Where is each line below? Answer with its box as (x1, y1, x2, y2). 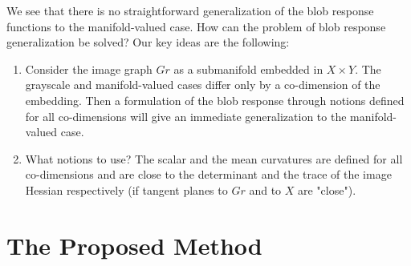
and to (249, 181, 282, 198)
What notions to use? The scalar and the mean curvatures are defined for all (25, 150, 403, 167)
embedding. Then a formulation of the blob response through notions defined (25, 91, 405, 108)
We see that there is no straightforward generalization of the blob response (6, 2, 374, 18)
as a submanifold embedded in (173, 60, 324, 77)
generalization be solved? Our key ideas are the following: (6, 34, 290, 50)
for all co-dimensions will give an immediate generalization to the (25, 107, 347, 124)
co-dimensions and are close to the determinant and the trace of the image (25, 166, 392, 183)
